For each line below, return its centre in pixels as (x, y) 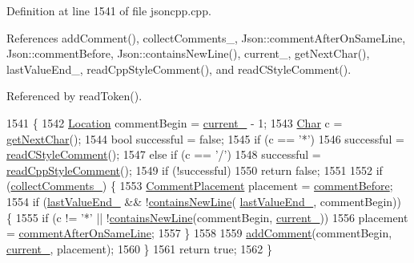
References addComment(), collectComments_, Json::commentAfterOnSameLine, (206, 37)
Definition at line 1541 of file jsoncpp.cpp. (109, 10)
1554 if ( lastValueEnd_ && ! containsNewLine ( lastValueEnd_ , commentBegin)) (204, 201)
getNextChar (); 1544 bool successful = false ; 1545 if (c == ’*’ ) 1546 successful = (205, 138)
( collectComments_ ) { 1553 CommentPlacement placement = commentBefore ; (200, 186)
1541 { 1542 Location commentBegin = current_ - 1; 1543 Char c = (175, 122)
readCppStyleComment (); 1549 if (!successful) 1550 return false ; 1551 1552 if (195, 170)
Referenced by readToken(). (74, 96)
